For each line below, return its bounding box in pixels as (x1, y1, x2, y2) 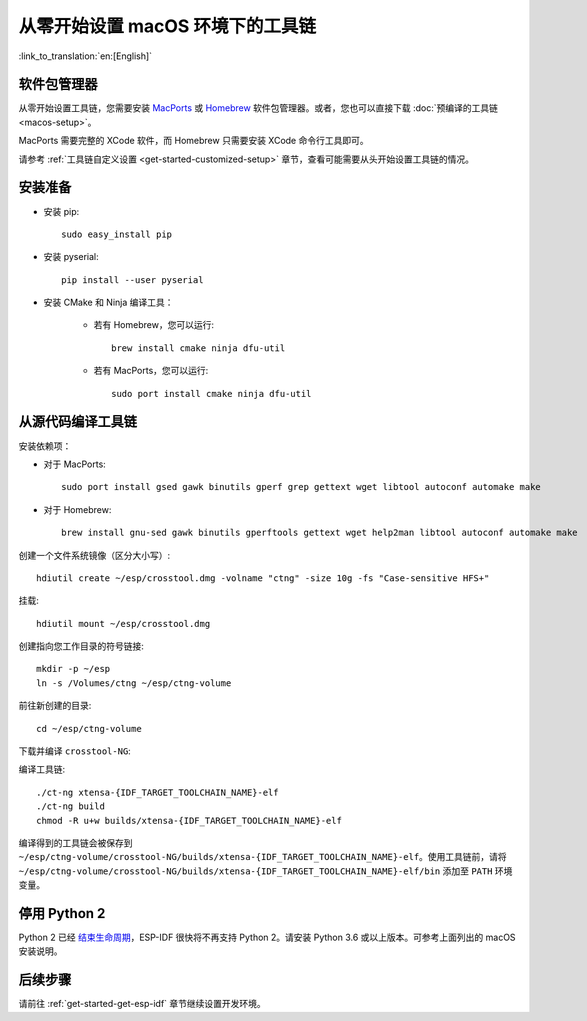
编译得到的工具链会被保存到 (18, 836, 133, 849)
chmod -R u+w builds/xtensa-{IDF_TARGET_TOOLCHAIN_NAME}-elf (36, 815, 342, 826)
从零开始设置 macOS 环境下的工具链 (18, 15, 317, 37)
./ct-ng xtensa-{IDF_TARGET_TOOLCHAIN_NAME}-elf (36, 786, 279, 798)
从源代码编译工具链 (18, 413, 137, 430)
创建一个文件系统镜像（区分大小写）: (18, 549, 171, 561)
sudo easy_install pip (61, 228, 173, 240)
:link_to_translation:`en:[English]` (18, 50, 153, 62)
